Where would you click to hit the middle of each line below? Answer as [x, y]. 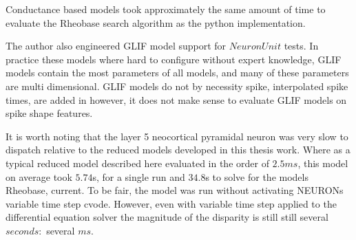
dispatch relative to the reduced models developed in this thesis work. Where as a [178, 150]
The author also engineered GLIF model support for [116, 46]
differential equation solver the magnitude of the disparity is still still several [167, 217]
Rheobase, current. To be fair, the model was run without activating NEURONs [175, 190]
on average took [39, 176]
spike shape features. [49, 113]
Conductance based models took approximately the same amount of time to [166, 9]
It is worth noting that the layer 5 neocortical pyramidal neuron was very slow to [177, 136]
